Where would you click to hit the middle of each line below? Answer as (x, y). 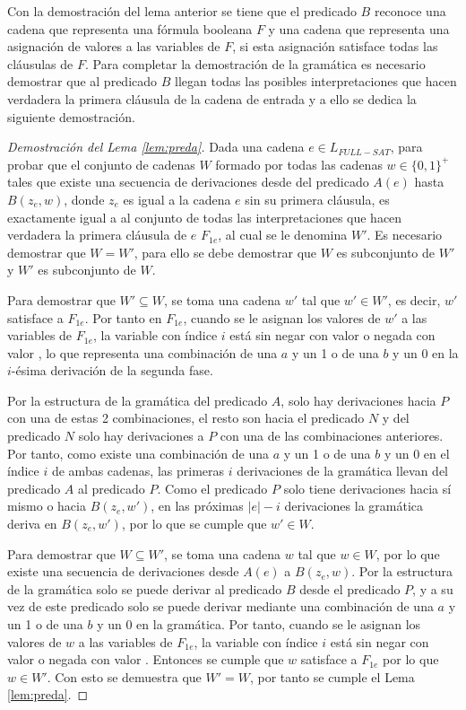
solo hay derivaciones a (141, 436)
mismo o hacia (47, 506)
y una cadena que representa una (359, 28)
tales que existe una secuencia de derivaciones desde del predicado (188, 182)
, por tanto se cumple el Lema (332, 676)
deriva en (32, 524)
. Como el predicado (212, 488)
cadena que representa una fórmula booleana (130, 28)
